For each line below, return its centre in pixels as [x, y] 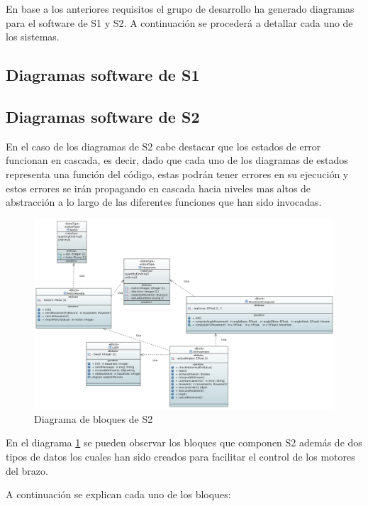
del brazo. [27, 470]
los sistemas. [33, 37]
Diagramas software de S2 [103, 116]
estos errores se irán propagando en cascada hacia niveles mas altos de [158, 188]
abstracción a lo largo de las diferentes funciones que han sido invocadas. [164, 202]
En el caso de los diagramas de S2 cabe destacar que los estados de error [163, 146]
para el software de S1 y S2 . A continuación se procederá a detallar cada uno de [179, 22]
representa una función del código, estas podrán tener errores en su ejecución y [177, 174]
